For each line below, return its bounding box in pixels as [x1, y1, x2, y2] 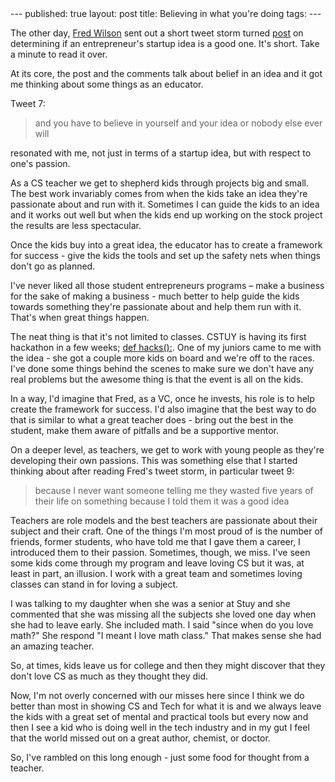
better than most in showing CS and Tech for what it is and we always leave [10, 700, 322, 712]
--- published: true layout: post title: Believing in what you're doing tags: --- [10, 8, 322, 19]
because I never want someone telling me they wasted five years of [34, 485, 314, 496]
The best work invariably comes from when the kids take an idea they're [10, 188, 308, 199]
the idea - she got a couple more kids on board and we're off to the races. [10, 352, 315, 364]
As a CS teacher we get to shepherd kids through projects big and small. [10, 177, 310, 189]
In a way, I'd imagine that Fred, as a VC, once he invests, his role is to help [10, 393, 315, 404]
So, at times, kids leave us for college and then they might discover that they [10, 660, 326, 671]
